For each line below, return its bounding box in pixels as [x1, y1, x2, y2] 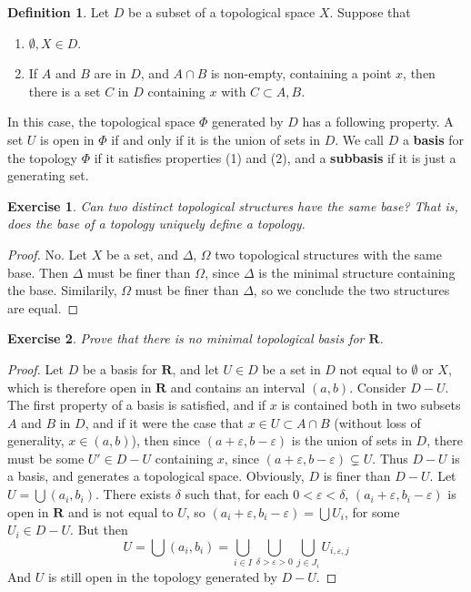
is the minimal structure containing [258, 262, 456, 281]
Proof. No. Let [7, 244, 88, 263]
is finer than [323, 466, 391, 485]
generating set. [7, 166, 89, 185]
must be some [7, 448, 85, 467]
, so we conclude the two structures [253, 281, 450, 300]
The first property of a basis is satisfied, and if [7, 395, 266, 414]
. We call [335, 129, 384, 148]
